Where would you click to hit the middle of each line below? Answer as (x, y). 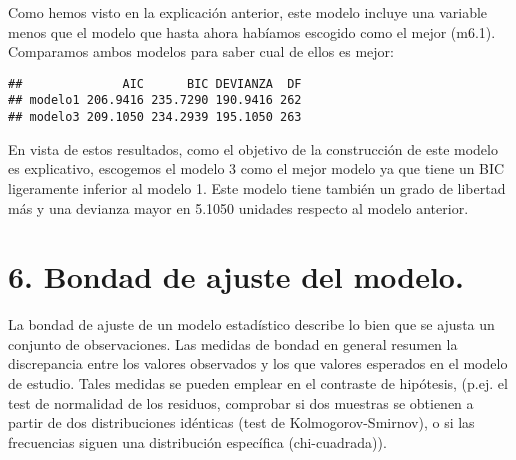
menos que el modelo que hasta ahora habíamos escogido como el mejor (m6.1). (252, 31)
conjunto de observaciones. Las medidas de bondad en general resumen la (233, 343)
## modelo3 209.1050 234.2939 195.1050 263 (155, 117)
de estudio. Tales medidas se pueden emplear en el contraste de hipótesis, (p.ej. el (258, 383)
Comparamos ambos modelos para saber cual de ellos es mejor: (201, 51)
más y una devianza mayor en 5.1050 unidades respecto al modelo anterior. (238, 207)
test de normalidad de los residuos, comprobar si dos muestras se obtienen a (241, 402)
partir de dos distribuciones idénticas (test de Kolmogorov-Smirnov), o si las (241, 422)
